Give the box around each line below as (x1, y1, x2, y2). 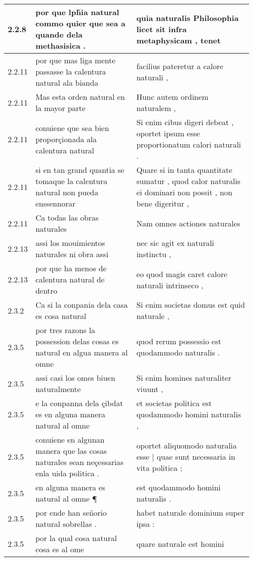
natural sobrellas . (35, 518, 97, 529)
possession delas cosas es (35, 336, 119, 347)
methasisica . (35, 40, 86, 51)
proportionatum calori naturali (136, 139, 241, 150)
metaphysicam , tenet (136, 34, 221, 46)
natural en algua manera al (35, 347, 128, 358)
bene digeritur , (136, 198, 189, 209)
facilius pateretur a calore (136, 60, 223, 72)
